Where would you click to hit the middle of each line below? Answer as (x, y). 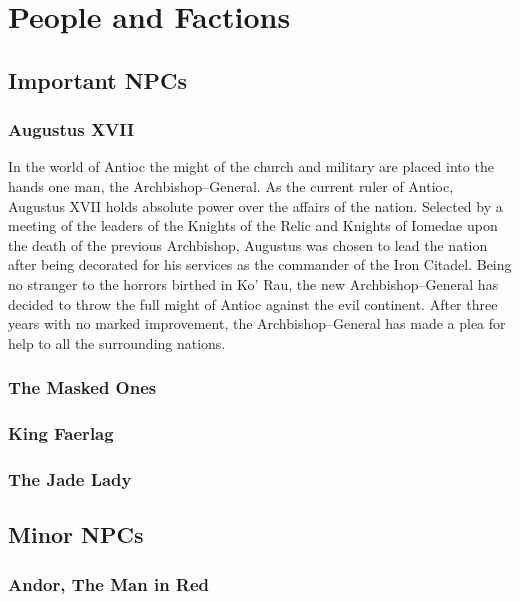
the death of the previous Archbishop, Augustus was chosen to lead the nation (248, 244)
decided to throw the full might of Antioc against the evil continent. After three (253, 303)
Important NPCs (98, 79)
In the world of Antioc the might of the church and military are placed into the (251, 166)
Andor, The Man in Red (109, 583)
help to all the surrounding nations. (117, 342)
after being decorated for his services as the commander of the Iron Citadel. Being (260, 264)
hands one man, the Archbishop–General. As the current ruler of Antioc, (231, 185)
